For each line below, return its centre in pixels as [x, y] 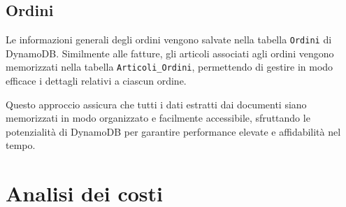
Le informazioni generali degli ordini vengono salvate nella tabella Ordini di [169, 40]
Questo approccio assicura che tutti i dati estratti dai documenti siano [156, 104]
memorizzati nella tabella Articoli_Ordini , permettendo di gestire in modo [170, 67]
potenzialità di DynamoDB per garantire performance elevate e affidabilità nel [173, 131]
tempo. [21, 145]
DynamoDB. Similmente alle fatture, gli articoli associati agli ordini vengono [170, 53]
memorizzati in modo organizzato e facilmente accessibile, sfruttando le [158, 118]
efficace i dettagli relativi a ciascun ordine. [96, 81]
